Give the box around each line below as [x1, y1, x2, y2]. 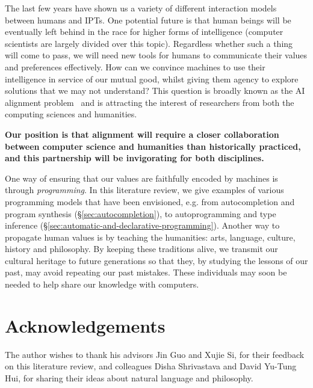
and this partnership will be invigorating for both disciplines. [5, 152, 264, 164]
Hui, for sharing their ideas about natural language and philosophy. [5, 371, 253, 384]
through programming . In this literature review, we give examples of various [5, 183, 284, 196]
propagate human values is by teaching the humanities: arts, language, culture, [5, 230, 296, 243]
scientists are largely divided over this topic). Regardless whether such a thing [5, 37, 293, 49]
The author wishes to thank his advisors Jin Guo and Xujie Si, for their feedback [5, 348, 305, 360]
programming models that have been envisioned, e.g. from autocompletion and [5, 195, 295, 208]
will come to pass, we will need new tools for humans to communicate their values [5, 49, 308, 61]
